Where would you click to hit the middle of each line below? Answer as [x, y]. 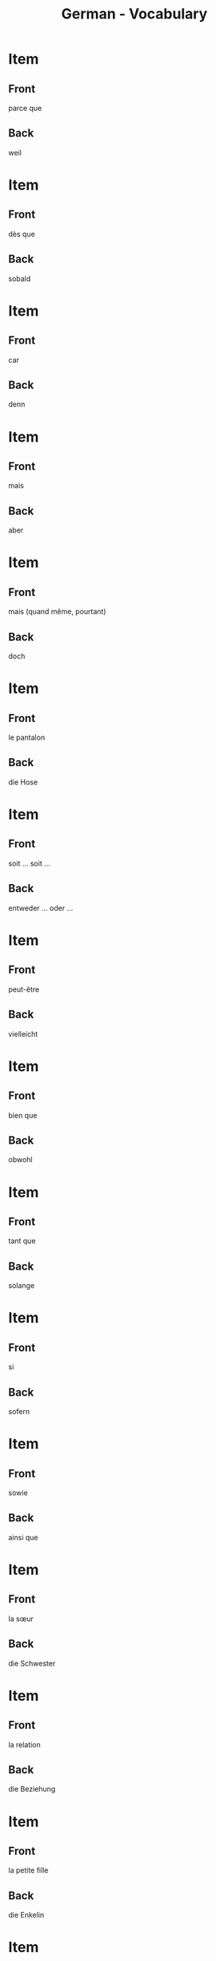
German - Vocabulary [134, 14]
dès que [22, 234]
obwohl [20, 1160]
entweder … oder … [41, 907]
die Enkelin [26, 1915]
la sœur [21, 1618]
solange [22, 1286]
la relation [25, 1744]
